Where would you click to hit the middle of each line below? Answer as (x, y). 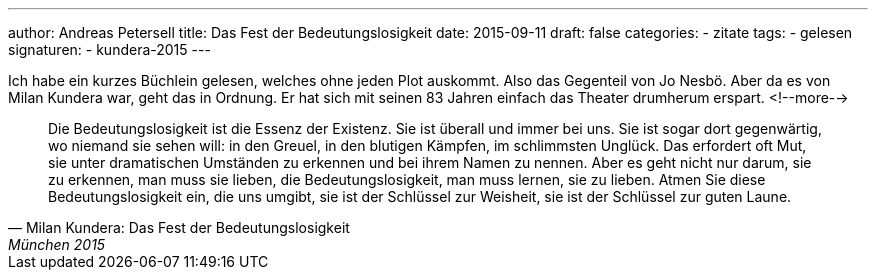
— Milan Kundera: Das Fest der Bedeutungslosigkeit (179, 227)
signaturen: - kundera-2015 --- (109, 49)
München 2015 (57, 244)
